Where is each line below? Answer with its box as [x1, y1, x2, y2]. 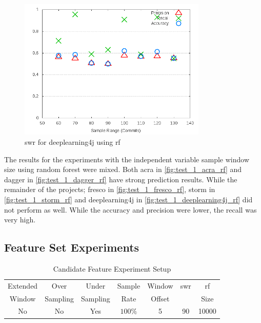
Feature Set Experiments [4, 239, 139, 255]
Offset [151, 293, 170, 303]
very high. [4, 214, 36, 225]
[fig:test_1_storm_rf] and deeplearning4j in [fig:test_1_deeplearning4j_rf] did [4, 194, 253, 204]
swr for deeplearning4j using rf [25, 136, 121, 147]
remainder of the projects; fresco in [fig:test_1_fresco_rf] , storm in [4, 184, 215, 195]
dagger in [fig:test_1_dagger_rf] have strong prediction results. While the [4, 174, 237, 184]
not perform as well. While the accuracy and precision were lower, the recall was [4, 204, 257, 215]
